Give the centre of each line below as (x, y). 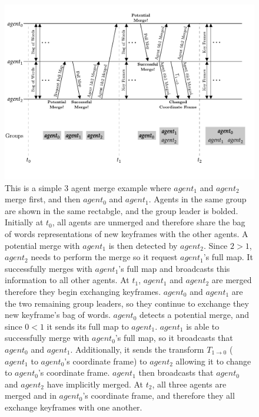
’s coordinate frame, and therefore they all (159, 395)
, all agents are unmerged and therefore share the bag (149, 222)
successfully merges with (49, 268)
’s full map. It (228, 257)
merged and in (31, 395)
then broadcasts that (176, 372)
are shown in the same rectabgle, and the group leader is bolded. (122, 210)
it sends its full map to (88, 326)
